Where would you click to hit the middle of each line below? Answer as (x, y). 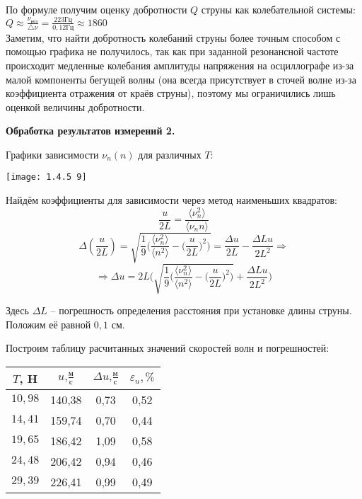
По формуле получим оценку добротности (97, 9)
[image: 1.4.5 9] (46, 177)
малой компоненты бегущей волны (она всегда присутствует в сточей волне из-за (181, 79)
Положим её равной (48, 324)
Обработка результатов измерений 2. (90, 131)
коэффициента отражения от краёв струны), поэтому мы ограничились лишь (171, 93)
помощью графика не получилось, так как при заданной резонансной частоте (172, 51)
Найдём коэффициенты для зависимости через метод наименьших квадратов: (171, 200)
